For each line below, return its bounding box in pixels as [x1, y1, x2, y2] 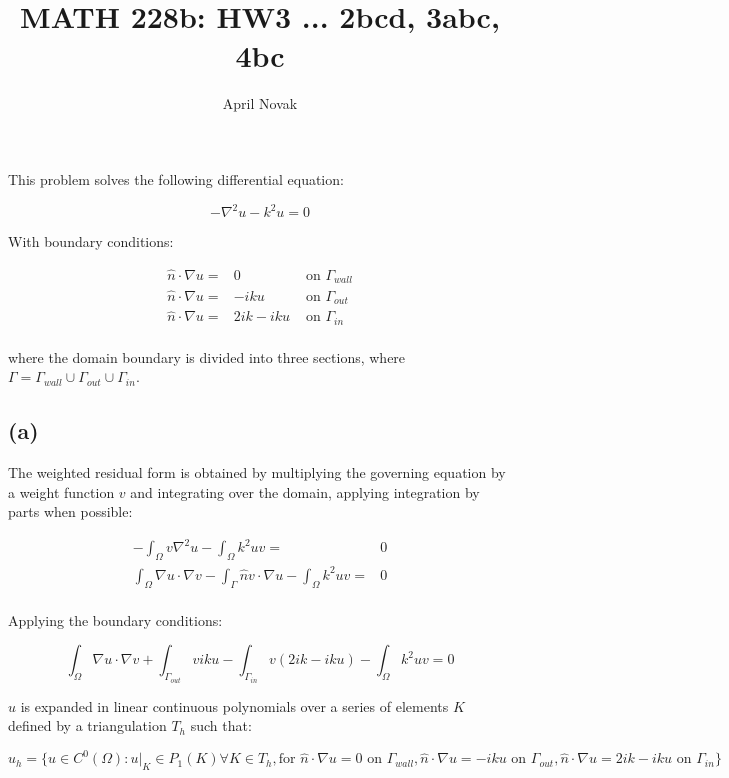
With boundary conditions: [8, 231, 174, 251]
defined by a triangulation [8, 715, 167, 736]
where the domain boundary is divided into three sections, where [8, 346, 406, 367]
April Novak [222, 93, 298, 114]
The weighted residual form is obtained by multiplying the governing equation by [8, 462, 506, 483]
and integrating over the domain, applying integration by [130, 481, 480, 502]
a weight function [8, 481, 115, 502]
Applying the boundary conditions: [8, 609, 223, 630]
